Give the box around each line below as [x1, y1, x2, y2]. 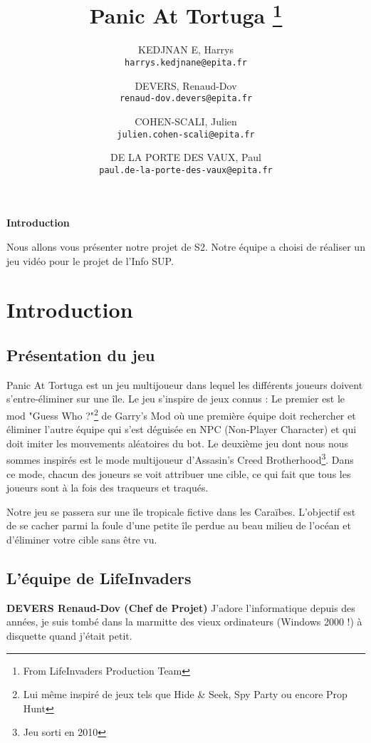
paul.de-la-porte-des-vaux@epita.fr [99, 165, 273, 175]
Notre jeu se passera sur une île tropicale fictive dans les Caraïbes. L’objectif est [6, 504, 356, 519]
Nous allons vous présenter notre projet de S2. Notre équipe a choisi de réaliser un [6, 239, 365, 254]
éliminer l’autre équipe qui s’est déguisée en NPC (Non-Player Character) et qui [6, 422, 357, 437]
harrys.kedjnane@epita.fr [125, 58, 247, 68]
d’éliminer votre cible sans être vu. [6, 532, 157, 547]
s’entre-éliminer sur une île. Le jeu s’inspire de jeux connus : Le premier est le [6, 391, 345, 406]
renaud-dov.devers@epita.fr [119, 93, 253, 104]
